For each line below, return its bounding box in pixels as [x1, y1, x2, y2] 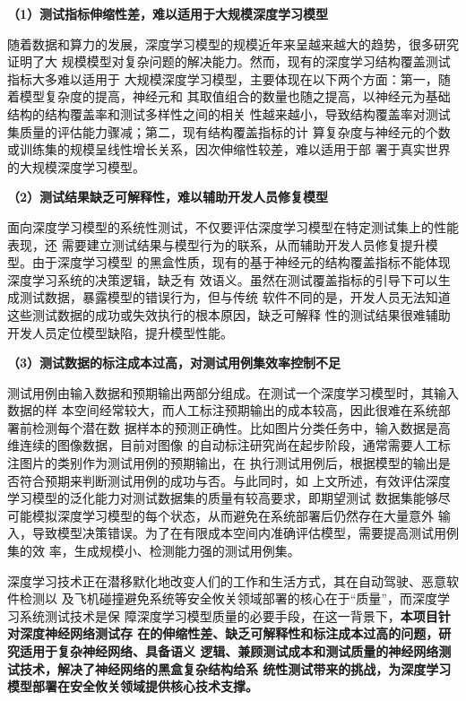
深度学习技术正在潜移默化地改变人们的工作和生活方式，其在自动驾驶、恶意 [7, 571, 446, 590]
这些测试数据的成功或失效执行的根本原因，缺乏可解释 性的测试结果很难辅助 [7, 305, 451, 324]
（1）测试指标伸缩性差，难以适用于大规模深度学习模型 [7, 4, 329, 22]
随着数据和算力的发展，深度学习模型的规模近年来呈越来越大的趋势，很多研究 [7, 34, 459, 53]
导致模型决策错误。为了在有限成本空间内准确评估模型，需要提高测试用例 [31, 524, 459, 542]
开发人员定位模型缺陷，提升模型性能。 [7, 323, 233, 342]
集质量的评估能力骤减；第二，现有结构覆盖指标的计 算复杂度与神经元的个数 [7, 122, 451, 141]
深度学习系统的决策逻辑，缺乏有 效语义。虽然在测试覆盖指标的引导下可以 [7, 270, 438, 289]
